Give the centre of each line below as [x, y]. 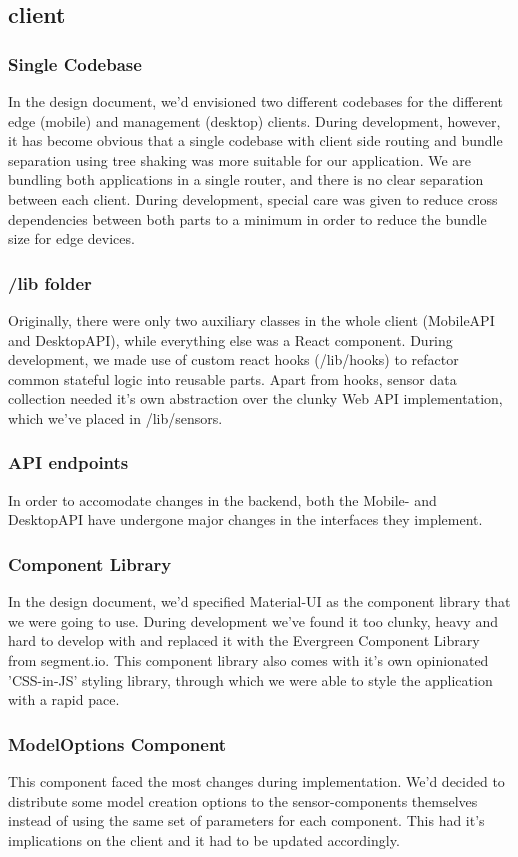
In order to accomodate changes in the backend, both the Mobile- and [222, 499]
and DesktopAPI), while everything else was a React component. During [230, 339]
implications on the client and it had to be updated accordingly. [204, 839]
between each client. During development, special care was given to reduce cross [253, 198]
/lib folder [50, 282]
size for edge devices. [71, 238]
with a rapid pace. [64, 699]
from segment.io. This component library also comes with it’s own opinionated [248, 659]
